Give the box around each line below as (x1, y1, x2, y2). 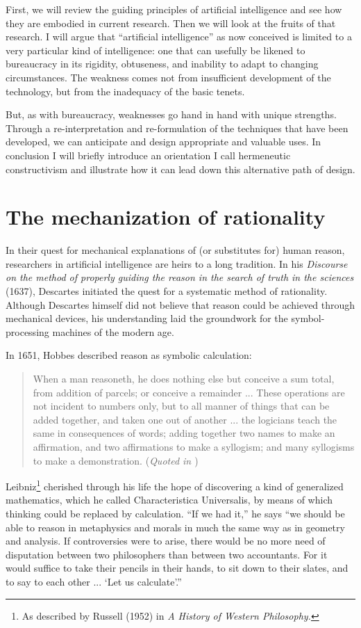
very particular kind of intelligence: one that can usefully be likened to (6, 42, 305, 57)
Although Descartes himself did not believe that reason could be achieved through (6, 297, 355, 312)
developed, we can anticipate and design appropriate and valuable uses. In (6, 134, 321, 149)
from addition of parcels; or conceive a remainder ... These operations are (33, 385, 345, 399)
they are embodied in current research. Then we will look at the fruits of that (6, 15, 336, 30)
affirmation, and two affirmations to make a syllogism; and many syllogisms (33, 439, 355, 453)
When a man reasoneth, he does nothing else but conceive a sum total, (33, 371, 335, 385)
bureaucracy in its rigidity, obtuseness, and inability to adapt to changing (6, 56, 319, 71)
